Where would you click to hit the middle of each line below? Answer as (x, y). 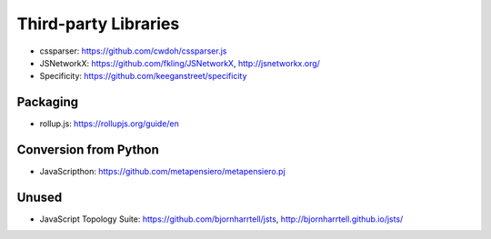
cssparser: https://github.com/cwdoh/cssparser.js (133, 51)
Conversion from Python (88, 150)
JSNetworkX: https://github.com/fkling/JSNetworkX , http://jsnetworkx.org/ (180, 63)
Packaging (48, 102)
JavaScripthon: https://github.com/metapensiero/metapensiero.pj (162, 172)
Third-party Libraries (98, 24)
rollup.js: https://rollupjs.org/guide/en (109, 124)
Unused (40, 197)
